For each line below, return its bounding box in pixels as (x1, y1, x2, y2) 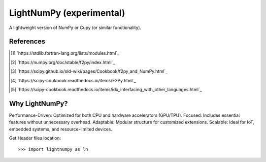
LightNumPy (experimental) (9, 7, 125, 18)
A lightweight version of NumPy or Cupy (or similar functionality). (9, 25, 141, 31)
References (9, 37, 45, 46)
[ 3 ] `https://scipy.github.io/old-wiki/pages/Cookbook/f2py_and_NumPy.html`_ (10, 68, 168, 74)
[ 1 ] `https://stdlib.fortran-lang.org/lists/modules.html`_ (10, 50, 120, 56)
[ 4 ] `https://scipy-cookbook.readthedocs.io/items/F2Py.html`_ (10, 77, 136, 83)
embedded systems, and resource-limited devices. (9, 126, 113, 132)
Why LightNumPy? (9, 99, 68, 108)
